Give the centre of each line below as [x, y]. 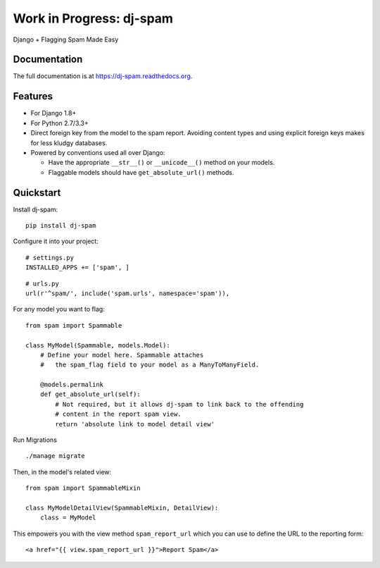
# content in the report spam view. [119, 414]
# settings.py [50, 258]
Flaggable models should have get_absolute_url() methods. [141, 172]
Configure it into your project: [56, 241]
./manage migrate [55, 456]
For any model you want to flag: [59, 309]
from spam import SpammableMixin [83, 488]
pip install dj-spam [61, 226]
